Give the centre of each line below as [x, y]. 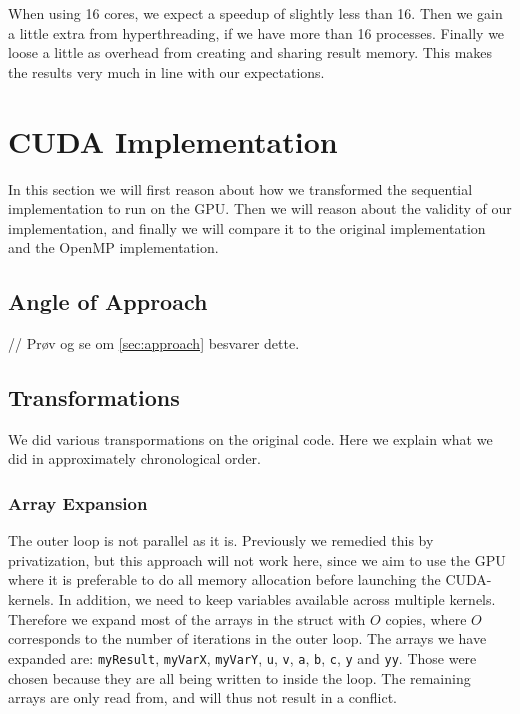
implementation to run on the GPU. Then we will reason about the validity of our [260, 208]
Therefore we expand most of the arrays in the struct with [187, 618]
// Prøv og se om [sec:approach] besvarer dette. [154, 343]
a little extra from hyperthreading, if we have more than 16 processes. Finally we [256, 32]
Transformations [94, 397]
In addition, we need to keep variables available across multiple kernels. [277, 599]
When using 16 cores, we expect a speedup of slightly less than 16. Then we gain [255, 13]
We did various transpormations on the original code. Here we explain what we [250, 438]
